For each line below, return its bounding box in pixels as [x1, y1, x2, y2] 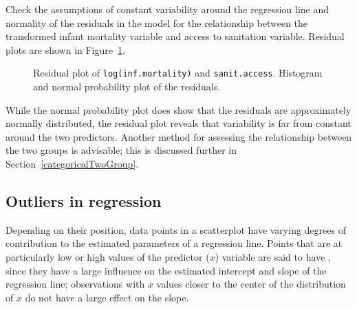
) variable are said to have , [215, 249, 331, 263]
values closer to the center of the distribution [156, 277, 346, 291]
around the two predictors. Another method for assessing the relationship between [6, 129, 352, 143]
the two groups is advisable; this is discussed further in [6, 143, 237, 157]
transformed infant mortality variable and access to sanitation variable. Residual [6, 29, 345, 43]
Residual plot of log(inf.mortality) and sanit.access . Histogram [33, 66, 323, 80]
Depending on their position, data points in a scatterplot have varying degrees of [6, 222, 346, 237]
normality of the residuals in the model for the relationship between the [6, 15, 308, 30]
